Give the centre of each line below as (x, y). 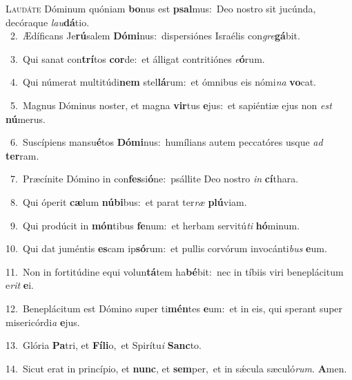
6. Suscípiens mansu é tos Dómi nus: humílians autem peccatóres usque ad (166, 142)
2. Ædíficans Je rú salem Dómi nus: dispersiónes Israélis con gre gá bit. (155, 36)
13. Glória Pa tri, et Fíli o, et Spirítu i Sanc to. (104, 345)
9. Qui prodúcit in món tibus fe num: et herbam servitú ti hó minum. (155, 225)
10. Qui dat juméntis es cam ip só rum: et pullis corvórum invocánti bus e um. (166, 248)
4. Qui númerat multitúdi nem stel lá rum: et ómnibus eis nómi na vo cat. (163, 82)
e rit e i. (20, 285)
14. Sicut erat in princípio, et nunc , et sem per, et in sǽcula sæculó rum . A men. (176, 368)
